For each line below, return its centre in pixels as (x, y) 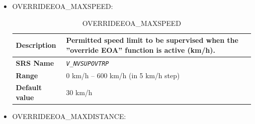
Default (29, 87)
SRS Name (35, 62)
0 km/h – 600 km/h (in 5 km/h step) (123, 75)
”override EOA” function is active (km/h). (141, 50)
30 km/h (79, 92)
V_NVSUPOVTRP (87, 63)
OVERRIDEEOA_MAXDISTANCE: (69, 116)
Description (36, 45)
